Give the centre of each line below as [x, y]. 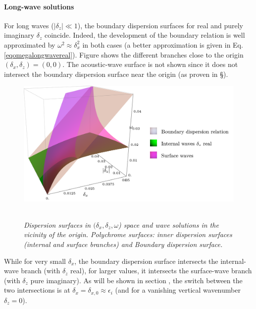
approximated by [30, 44]
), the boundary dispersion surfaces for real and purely [160, 25]
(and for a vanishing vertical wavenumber [178, 290]
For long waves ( [29, 25]
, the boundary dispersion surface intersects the [146, 261]
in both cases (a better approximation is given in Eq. [163, 44]
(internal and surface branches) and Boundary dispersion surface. [123, 244]
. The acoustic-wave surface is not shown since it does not [150, 64]
